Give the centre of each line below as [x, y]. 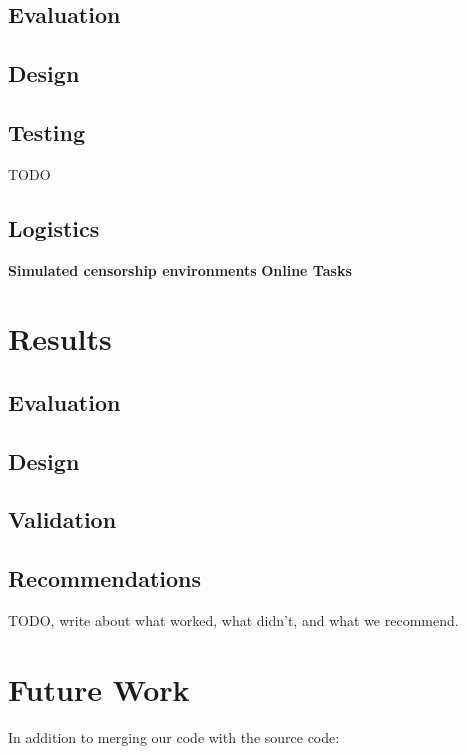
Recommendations [104, 578]
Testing [46, 131]
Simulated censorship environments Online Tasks [180, 269]
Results [60, 338]
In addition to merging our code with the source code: [174, 736]
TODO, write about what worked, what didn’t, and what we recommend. [233, 620]
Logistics [54, 227]
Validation [62, 519]
